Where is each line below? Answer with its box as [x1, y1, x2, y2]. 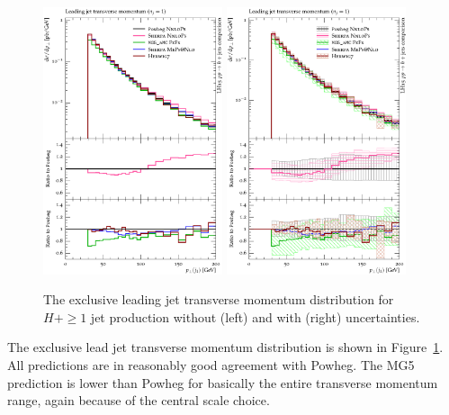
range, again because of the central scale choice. [7, 391, 270, 410]
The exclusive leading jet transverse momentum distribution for [43, 290, 394, 309]
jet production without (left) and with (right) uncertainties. [90, 307, 420, 326]
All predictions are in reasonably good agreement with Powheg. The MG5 [7, 355, 415, 374]
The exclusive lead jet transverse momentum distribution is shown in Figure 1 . [7, 338, 444, 356]
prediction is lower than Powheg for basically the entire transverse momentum [7, 373, 438, 392]
